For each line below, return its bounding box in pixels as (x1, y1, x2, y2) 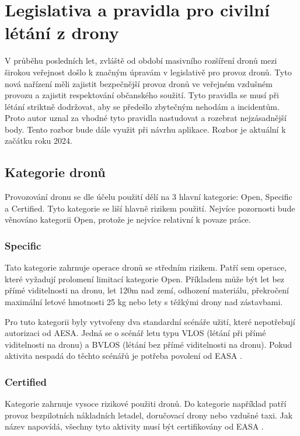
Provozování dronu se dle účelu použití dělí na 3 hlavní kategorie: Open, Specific (5, 191, 292, 203)
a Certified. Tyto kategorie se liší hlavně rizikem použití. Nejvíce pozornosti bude (5, 202, 295, 214)
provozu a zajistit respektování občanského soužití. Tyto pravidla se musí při (5, 89, 280, 101)
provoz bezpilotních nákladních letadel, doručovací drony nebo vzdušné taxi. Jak (5, 409, 293, 421)
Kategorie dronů (5, 163, 106, 181)
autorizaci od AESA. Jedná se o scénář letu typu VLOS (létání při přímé (5, 327, 266, 339)
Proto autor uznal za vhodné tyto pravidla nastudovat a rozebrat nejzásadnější (5, 112, 287, 124)
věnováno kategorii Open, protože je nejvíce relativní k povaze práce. (5, 213, 251, 226)
